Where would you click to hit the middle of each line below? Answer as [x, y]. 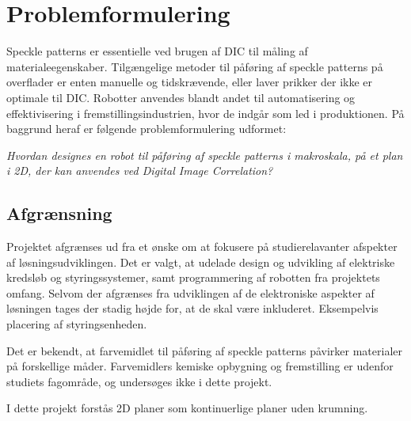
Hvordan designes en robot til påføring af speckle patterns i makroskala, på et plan [205, 155]
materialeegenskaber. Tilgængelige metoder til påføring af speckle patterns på [195, 66]
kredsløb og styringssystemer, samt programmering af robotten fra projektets [193, 277]
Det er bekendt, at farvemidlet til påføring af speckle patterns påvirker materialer [205, 350]
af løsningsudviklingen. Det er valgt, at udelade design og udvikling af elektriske [201, 262]
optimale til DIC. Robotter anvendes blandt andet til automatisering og [181, 97]
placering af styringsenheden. [77, 324]
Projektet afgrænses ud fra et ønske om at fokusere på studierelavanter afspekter [202, 247]
